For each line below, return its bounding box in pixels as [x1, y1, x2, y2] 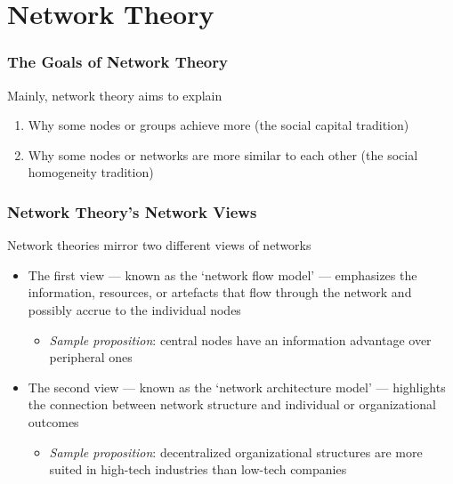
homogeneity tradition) [28, 163, 154, 181]
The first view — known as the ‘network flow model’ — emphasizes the [28, 265, 417, 284]
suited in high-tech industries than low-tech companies [49, 460, 347, 479]
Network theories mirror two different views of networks [7, 236, 311, 254]
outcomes [28, 412, 79, 431]
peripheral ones [49, 348, 133, 367]
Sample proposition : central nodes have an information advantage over [49, 330, 432, 349]
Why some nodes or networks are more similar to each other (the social [28, 145, 418, 164]
